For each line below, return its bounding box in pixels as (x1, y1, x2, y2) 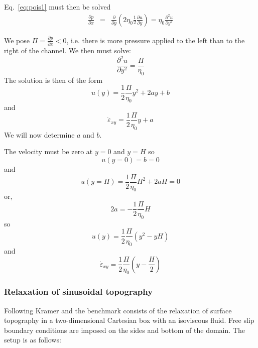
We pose (4, 35, 30, 45)
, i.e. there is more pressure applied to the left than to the (66, 35, 245, 45)
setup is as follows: (4, 334, 61, 345)
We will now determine (4, 129, 75, 140)
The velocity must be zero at (4, 146, 93, 157)
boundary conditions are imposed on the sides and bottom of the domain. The (4, 324, 245, 335)
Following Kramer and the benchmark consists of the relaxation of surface (4, 305, 232, 315)
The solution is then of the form (4, 74, 103, 85)
